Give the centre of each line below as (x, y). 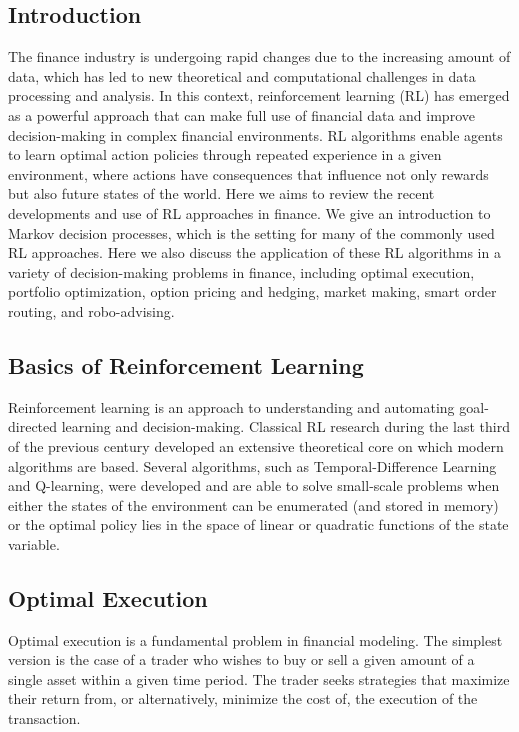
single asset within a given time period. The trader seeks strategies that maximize (259, 678)
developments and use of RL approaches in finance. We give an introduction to (249, 212)
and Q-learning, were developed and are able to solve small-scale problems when (254, 485)
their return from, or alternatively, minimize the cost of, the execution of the (243, 698)
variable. (34, 543)
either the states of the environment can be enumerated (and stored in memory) (253, 504)
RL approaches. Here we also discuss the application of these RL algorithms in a (254, 252)
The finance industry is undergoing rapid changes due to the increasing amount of (259, 56)
